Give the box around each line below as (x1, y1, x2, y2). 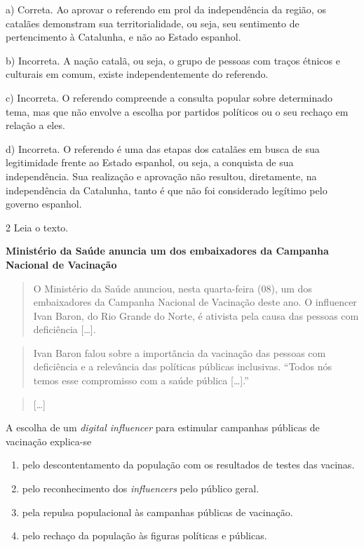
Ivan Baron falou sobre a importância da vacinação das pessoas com (33, 345, 326, 360)
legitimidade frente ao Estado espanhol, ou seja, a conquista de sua (6, 155, 294, 170)
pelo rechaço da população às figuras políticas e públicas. (22, 528, 267, 543)
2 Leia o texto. (6, 220, 69, 234)
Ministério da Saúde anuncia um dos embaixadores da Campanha (6, 243, 329, 258)
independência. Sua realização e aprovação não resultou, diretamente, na (6, 168, 317, 183)
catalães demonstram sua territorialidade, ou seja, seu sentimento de (6, 15, 299, 30)
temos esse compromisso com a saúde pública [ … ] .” (33, 373, 249, 388)
